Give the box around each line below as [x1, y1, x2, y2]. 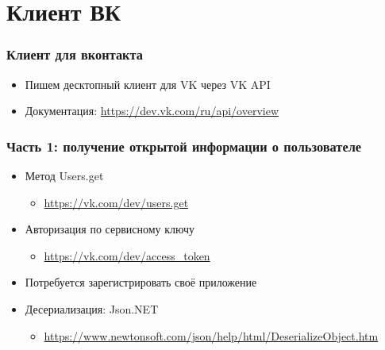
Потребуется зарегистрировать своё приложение [25, 274, 257, 290]
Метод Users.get [25, 167, 104, 183]
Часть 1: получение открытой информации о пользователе [6, 136, 362, 156]
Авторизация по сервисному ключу [25, 221, 194, 237]
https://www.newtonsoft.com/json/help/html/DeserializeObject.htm [44, 327, 379, 344]
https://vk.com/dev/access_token [44, 247, 210, 263]
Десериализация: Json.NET [25, 300, 159, 317]
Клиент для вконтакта [6, 44, 143, 64]
